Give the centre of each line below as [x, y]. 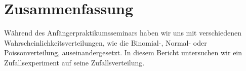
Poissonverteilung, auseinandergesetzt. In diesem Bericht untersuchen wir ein [123, 52]
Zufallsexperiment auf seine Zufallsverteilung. [74, 62]
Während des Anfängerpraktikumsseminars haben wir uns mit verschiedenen [123, 33]
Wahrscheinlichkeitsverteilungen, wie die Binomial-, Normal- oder [106, 42]
